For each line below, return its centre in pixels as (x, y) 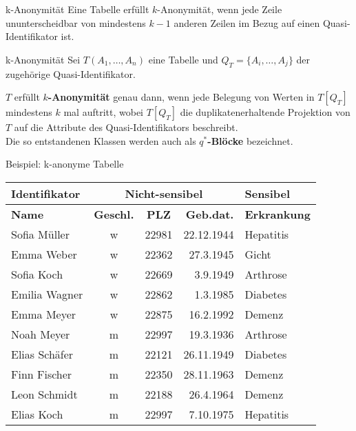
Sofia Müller (40, 234)
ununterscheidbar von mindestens (76, 22)
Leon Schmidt (44, 394)
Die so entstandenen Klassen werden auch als (101, 140)
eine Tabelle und (183, 59)
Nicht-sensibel (164, 193)
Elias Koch (37, 414)
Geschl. (114, 214)
